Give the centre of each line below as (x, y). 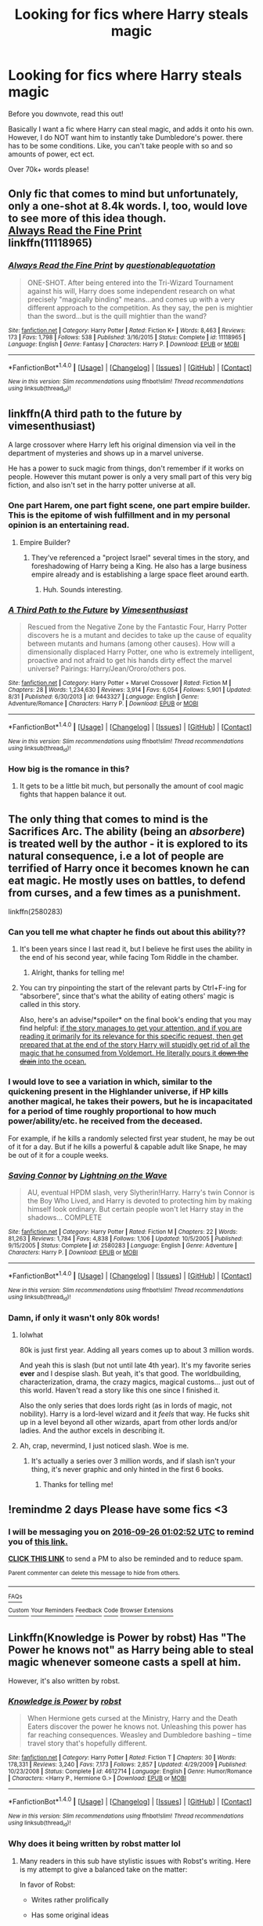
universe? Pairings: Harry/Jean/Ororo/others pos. (106, 668)
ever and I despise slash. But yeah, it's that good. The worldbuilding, (130, 1374)
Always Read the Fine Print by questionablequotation (112, 265)
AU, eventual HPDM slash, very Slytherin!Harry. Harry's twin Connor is (141, 1192)
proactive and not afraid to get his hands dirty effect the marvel (130, 661)
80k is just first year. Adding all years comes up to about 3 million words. (137, 1350)
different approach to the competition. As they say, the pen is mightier (140, 307)
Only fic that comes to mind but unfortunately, (123, 194)
